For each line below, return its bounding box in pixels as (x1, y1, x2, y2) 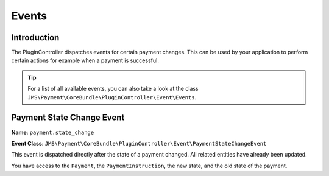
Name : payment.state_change (11, 128, 94, 136)
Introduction (11, 32, 60, 43)
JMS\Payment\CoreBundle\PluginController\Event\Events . (27, 93, 197, 100)
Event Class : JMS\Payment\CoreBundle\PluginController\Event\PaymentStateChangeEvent (11, 139, 267, 147)
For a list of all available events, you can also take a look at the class (27, 85, 199, 93)
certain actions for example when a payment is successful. (11, 57, 160, 64)
